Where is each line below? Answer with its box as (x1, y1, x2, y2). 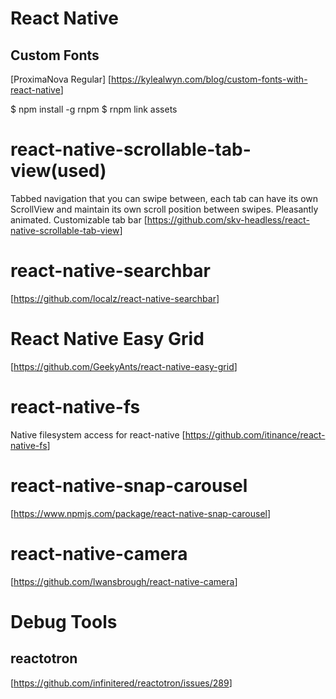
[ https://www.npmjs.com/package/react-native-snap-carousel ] (10, 507, 272, 519)
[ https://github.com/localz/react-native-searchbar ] (10, 292, 220, 304)
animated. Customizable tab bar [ (10, 213, 148, 226)
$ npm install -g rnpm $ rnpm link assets (10, 103, 178, 115)
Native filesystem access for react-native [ (10, 428, 186, 441)
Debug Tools (10, 610, 118, 633)
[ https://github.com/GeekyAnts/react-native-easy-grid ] (10, 360, 238, 372)
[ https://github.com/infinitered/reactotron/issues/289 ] (10, 677, 233, 689)
